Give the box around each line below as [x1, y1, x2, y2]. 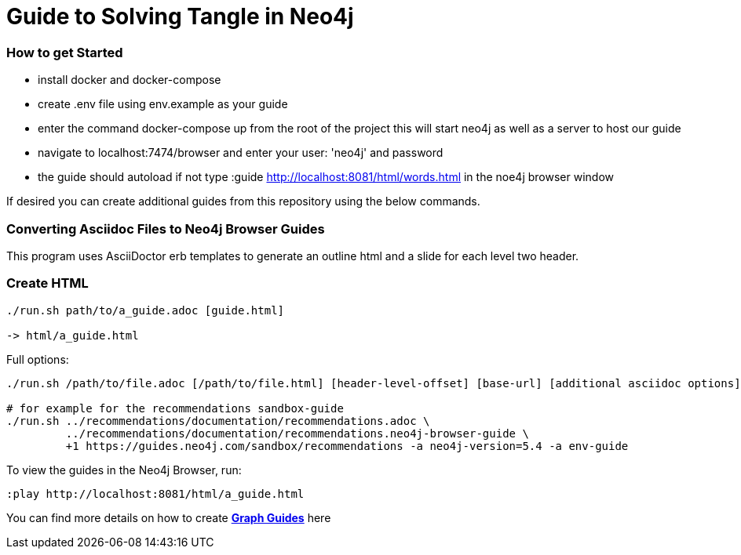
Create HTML [6, 275, 89, 292]
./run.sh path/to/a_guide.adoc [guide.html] [6, 303, 285, 317]
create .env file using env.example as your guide [38, 97, 288, 111]
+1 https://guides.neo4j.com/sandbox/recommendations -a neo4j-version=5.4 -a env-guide [65, 439, 629, 452]
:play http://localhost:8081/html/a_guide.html [6, 487, 305, 500]
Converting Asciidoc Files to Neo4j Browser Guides [6, 220, 325, 237]
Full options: [6, 352, 69, 366]
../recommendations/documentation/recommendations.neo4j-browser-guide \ [65, 426, 529, 440]
